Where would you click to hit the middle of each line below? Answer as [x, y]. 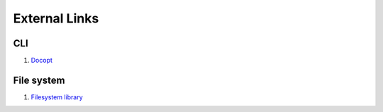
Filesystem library [57, 97]
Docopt [42, 61]
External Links [56, 18]
